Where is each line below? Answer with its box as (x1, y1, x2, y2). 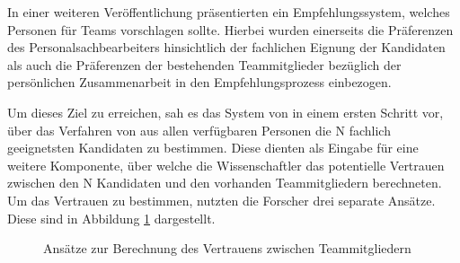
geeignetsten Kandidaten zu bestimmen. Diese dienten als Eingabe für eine (7, 138, 419, 157)
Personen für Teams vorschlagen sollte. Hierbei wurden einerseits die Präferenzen (7, 20, 454, 39)
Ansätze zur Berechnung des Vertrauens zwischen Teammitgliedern (43, 239, 411, 258)
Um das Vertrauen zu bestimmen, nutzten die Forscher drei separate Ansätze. (7, 190, 436, 209)
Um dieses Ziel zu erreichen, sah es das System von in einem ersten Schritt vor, (7, 102, 444, 121)
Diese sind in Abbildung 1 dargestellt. (7, 208, 216, 227)
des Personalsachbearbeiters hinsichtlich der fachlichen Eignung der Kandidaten (7, 38, 446, 57)
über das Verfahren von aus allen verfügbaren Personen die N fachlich (7, 120, 391, 139)
